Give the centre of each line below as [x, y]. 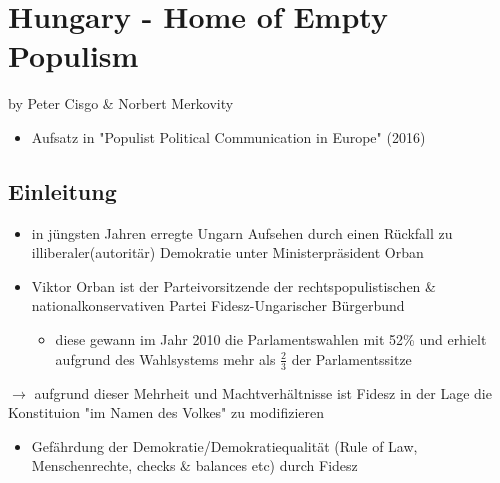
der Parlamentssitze [351, 358]
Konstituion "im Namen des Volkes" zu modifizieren [166, 412]
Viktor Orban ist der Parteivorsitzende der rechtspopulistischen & [233, 285]
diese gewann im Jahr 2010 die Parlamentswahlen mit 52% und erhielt [271, 339]
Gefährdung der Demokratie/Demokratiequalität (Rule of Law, [224, 445]
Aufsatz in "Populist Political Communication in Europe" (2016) [228, 136]
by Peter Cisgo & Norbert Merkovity [121, 103]
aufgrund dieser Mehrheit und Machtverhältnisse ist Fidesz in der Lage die [263, 392]
